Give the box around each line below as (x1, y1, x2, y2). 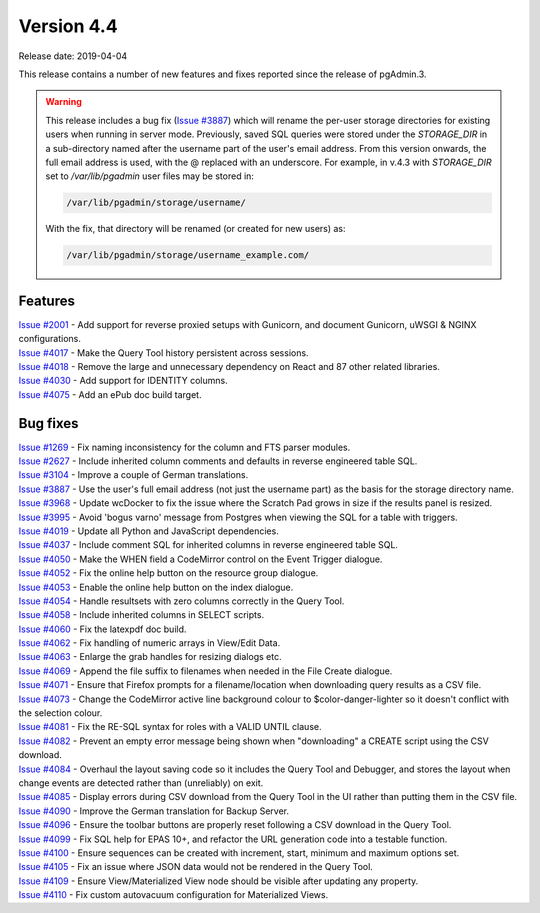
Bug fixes (18, 415, 79, 432)
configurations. (18, 333, 82, 345)
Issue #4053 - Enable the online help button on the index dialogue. (18, 581, 294, 593)
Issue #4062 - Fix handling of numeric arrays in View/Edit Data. (18, 637, 281, 649)
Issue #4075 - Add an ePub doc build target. (18, 388, 202, 400)
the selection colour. (18, 707, 103, 719)
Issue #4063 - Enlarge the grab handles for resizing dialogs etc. (18, 651, 282, 663)
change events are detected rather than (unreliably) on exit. (18, 776, 264, 789)
